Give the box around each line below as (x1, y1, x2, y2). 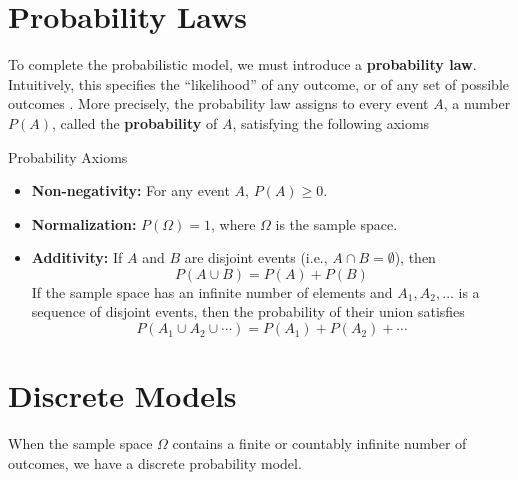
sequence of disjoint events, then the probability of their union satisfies (31, 301, 465, 322)
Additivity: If (31, 247, 123, 268)
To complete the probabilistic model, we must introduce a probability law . (8, 54, 477, 75)
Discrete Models (8, 375, 237, 416)
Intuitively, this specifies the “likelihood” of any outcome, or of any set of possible (8, 73, 510, 94)
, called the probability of (51, 112, 218, 133)
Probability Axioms (8, 146, 128, 167)
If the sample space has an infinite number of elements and (31, 281, 393, 302)
